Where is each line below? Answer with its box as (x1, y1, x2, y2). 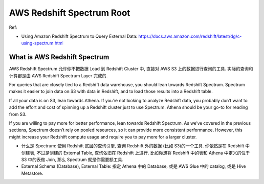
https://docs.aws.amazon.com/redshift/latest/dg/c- (138, 33, 242, 39)
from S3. (9, 111, 27, 117)
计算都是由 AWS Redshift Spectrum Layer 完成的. (9, 72, 108, 78)
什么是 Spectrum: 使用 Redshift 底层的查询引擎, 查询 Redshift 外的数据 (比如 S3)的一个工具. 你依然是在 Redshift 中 (21, 143, 250, 149)
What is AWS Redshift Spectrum (9, 53, 110, 61)
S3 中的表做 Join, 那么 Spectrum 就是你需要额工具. (21, 157, 124, 162)
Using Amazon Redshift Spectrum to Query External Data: (21, 33, 138, 39)
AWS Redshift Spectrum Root (9, 7, 131, 18)
